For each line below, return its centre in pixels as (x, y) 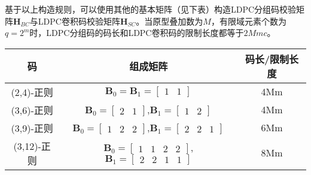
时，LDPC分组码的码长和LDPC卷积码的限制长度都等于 (137, 33)
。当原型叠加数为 (170, 21)
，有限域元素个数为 (249, 21)
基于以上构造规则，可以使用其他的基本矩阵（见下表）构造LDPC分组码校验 (151, 9)
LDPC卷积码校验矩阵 (79, 21)
